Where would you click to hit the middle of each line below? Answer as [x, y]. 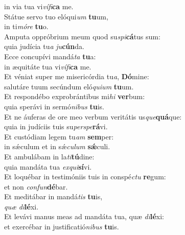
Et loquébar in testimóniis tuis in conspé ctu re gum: [85, 177]
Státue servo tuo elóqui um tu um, [56, 16]
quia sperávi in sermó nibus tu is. [54, 106]
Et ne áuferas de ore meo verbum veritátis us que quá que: [93, 116]
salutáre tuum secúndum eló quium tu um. [69, 86]
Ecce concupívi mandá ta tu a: [50, 56]
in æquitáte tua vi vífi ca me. [48, 66]
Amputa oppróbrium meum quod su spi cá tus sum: [82, 36]
